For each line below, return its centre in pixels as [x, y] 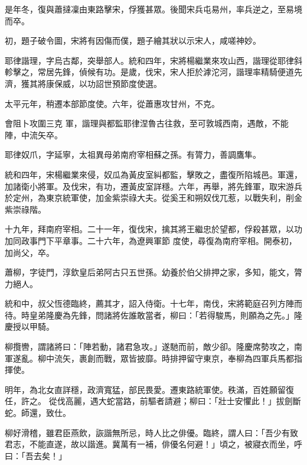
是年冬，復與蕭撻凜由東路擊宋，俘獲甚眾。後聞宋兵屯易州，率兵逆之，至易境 [153, 9]
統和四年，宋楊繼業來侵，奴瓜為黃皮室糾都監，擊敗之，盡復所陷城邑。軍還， [153, 174]
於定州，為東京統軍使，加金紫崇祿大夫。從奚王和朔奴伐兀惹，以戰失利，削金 [153, 198]
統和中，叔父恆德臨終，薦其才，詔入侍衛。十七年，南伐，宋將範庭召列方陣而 [153, 303]
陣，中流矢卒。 [34, 134]
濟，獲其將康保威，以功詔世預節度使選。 [83, 83]
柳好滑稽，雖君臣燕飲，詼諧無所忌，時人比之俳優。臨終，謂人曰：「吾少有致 [151, 432]
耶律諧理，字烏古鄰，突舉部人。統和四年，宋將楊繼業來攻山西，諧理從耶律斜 [153, 60]
